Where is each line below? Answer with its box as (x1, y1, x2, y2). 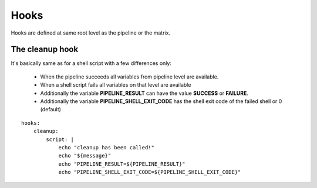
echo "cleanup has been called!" (58, 144, 155, 151)
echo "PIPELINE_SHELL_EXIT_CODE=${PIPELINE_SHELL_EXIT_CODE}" (58, 169, 241, 176)
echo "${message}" (58, 152, 112, 159)
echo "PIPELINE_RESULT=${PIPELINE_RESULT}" (58, 160, 186, 167)
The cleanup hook (11, 45, 79, 54)
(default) (40, 106, 62, 113)
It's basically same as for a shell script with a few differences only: (11, 60, 171, 67)
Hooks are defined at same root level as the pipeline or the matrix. (11, 29, 170, 36)
